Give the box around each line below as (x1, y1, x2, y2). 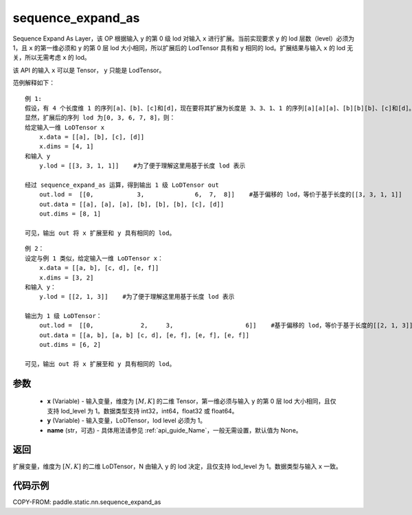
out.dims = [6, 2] (38, 341, 102, 349)
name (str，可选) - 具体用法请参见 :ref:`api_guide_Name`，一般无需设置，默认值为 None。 (47, 426, 302, 434)
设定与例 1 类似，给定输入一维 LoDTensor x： (25, 254, 164, 262)
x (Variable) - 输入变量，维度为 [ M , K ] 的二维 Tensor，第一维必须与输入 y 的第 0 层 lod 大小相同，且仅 (47, 397, 336, 405)
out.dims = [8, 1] (38, 210, 102, 218)
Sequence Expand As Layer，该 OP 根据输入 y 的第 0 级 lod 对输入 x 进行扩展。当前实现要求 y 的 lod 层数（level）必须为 (12, 34, 355, 43)
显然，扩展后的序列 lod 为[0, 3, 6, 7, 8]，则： (25, 114, 176, 122)
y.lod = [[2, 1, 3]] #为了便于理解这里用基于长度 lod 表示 (38, 293, 235, 301)
